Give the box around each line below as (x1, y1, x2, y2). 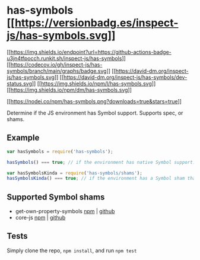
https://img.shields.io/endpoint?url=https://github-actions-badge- (10, 48, 172, 55)
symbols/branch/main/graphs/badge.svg (7, 67, 107, 74)
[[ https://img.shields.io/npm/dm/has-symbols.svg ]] (7, 86, 132, 93)
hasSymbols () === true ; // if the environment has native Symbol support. (7, 159, 196, 165)
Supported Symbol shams (7, 192, 105, 202)
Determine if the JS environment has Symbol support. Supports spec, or (7, 109, 183, 116)
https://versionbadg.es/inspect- (14, 16, 179, 30)
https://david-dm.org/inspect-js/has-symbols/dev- (64, 74, 188, 81)
